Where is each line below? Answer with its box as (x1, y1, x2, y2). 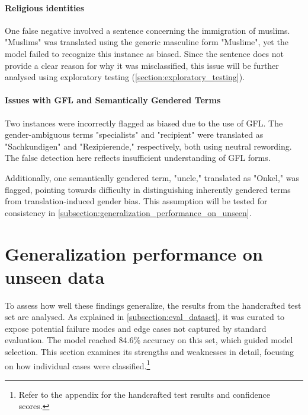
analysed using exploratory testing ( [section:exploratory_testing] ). (5, 71, 245, 83)
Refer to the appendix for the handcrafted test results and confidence (18, 388, 270, 400)
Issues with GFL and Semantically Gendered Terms (5, 94, 221, 106)
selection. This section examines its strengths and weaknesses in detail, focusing (5, 346, 294, 357)
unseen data (5, 264, 105, 289)
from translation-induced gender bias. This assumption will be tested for (5, 195, 268, 207)
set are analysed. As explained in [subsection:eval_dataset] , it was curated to (5, 311, 284, 323)
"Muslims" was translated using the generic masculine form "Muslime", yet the (5, 36, 288, 48)
